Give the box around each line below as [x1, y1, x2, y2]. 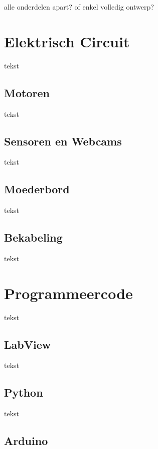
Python [4, 385, 43, 400]
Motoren [4, 85, 50, 100]
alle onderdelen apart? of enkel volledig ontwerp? [4, 2, 154, 12]
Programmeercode [4, 282, 133, 303]
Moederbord [4, 181, 70, 197]
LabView [4, 336, 51, 352]
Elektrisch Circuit [4, 31, 130, 51]
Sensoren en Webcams [4, 133, 122, 148]
